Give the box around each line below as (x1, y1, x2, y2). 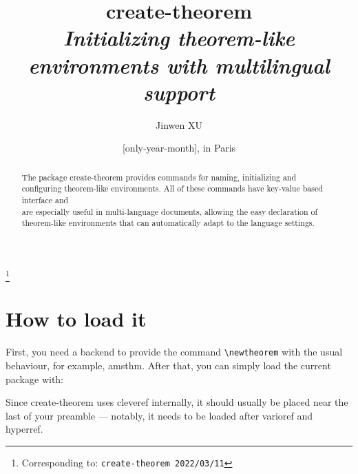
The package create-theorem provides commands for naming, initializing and (21, 171, 297, 183)
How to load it (6, 305, 147, 333)
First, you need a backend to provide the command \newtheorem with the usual (6, 344, 343, 359)
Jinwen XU (156, 117, 202, 132)
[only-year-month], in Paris (122, 141, 236, 155)
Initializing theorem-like (63, 23, 295, 52)
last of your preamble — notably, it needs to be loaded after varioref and (6, 408, 313, 422)
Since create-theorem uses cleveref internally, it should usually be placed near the (6, 395, 348, 409)
